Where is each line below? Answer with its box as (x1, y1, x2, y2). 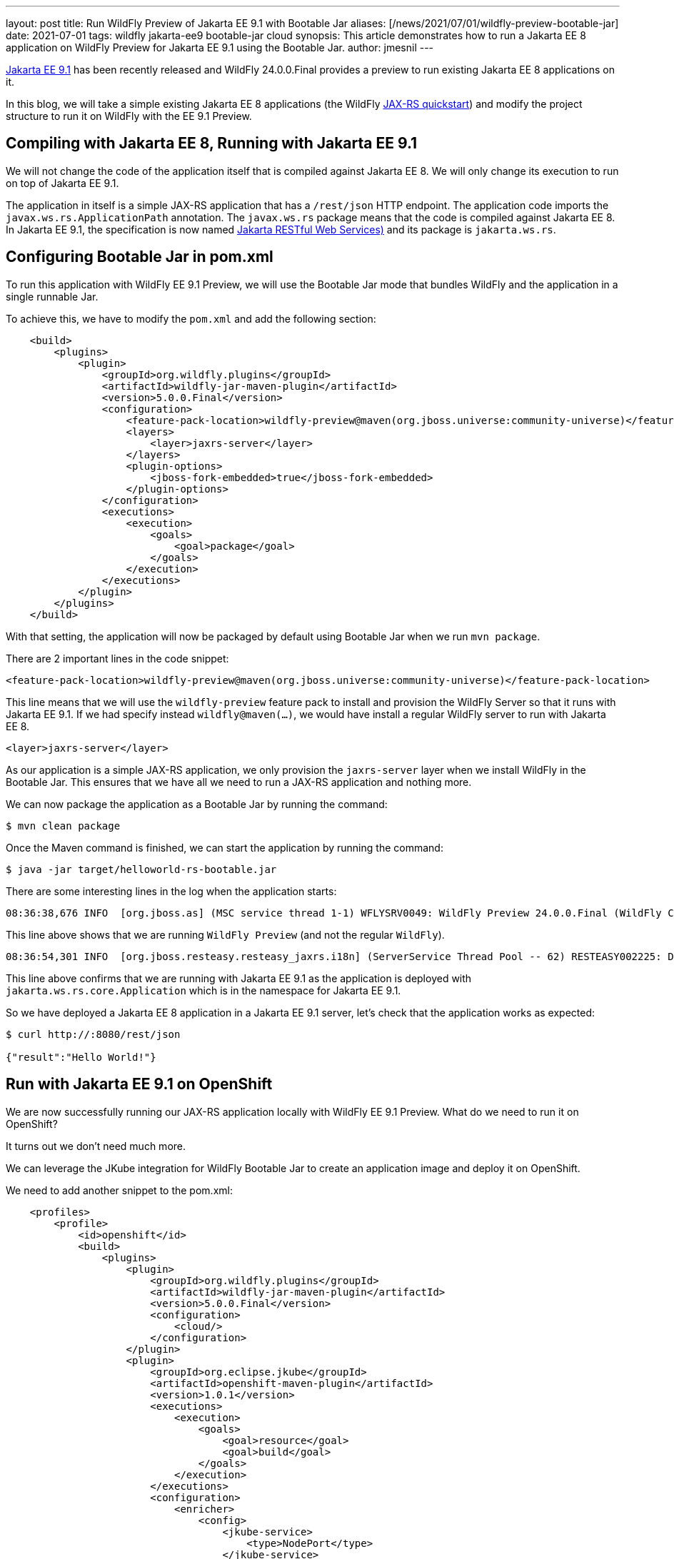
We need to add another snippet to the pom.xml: (6, 1184, 233, 1196)
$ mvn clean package (6, 819, 121, 832)
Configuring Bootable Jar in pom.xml (6, 248, 273, 266)
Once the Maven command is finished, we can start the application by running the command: (6, 841, 443, 854)
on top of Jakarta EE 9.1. (6, 176, 119, 189)
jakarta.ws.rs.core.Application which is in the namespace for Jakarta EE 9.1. (6, 984, 401, 997)
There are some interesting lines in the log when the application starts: (6, 884, 337, 897)
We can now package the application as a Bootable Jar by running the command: (6, 797, 388, 810)
